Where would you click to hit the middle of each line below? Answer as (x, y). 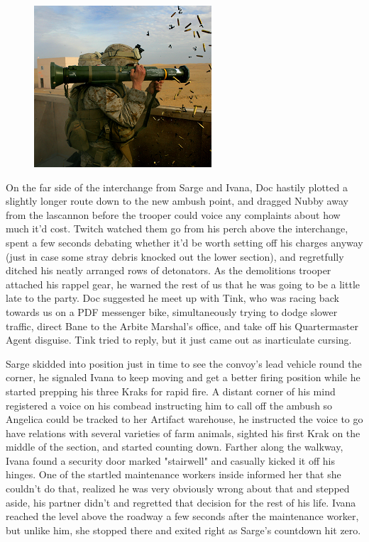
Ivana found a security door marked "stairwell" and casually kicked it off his (170, 460)
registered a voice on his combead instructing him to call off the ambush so (169, 405)
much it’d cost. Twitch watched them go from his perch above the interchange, (177, 228)
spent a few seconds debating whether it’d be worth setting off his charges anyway (184, 242)
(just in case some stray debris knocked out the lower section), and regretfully (175, 256)
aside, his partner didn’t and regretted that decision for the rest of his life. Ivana (181, 502)
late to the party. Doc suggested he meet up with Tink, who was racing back (172, 298)
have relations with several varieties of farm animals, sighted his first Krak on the (183, 433)
